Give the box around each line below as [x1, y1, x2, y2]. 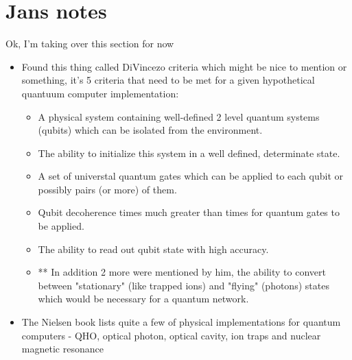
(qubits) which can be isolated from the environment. [38, 123, 263, 137]
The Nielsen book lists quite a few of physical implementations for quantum [21, 315, 341, 329]
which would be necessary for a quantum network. [38, 291, 249, 306]
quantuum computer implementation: [21, 86, 179, 100]
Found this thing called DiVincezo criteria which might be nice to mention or [21, 59, 347, 73]
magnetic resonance [21, 341, 104, 356]
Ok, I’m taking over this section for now [5, 36, 174, 51]
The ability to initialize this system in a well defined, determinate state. [38, 145, 340, 160]
